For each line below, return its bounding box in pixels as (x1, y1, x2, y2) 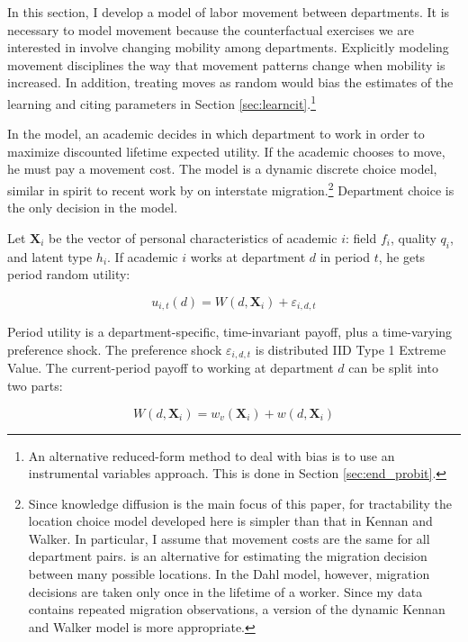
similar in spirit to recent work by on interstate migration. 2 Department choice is (7, 178, 454, 199)
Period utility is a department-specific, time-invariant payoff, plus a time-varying (7, 322, 453, 341)
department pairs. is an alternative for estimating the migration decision (28, 547, 427, 565)
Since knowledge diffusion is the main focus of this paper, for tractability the (28, 493, 453, 512)
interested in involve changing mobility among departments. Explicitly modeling (7, 38, 449, 57)
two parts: (7, 375, 63, 394)
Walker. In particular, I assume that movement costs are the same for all (28, 529, 430, 547)
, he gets (378, 247, 426, 266)
